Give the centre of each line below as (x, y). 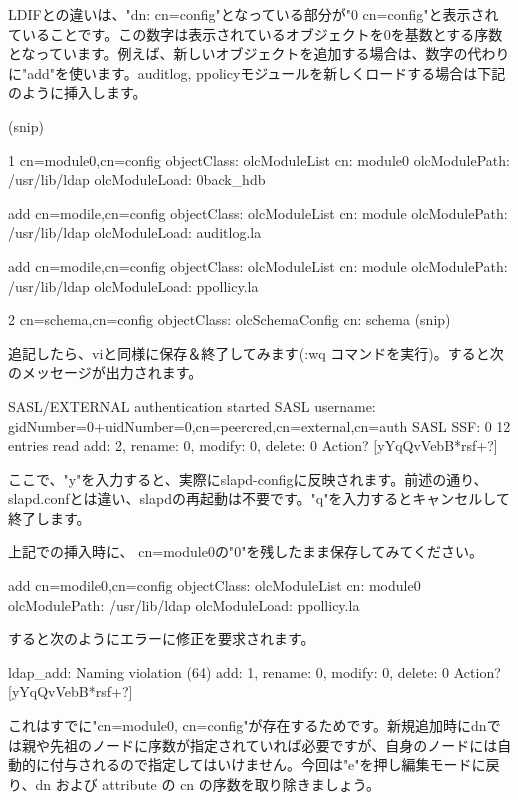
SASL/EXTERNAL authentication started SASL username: (192, 405)
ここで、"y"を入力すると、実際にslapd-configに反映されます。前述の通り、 (248, 478)
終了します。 (49, 517)
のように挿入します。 (77, 92)
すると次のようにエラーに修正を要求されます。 (161, 638)
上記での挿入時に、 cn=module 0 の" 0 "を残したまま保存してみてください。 (246, 551)
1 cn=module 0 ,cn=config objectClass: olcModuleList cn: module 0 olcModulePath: (259, 159)
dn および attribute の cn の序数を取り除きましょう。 (207, 783)
